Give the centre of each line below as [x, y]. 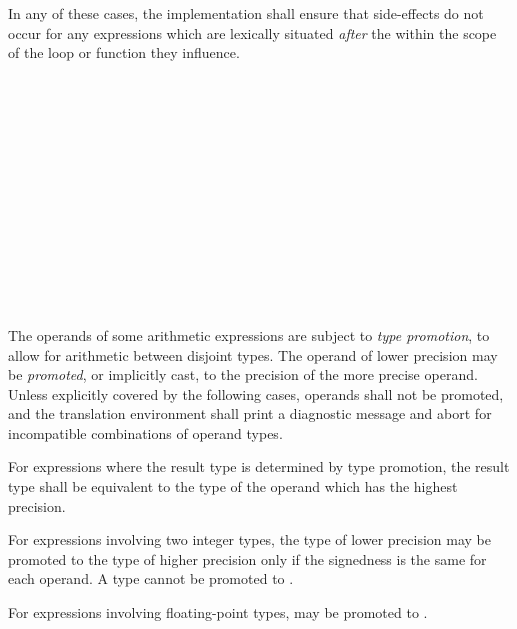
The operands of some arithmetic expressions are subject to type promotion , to [249, 334]
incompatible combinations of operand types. [145, 432]
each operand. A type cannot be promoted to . [151, 578]
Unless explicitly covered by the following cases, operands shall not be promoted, [256, 393]
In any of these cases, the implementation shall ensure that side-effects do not [246, 13]
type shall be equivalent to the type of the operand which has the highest [233, 486]
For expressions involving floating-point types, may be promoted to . [218, 612]
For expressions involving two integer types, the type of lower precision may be [249, 539]
